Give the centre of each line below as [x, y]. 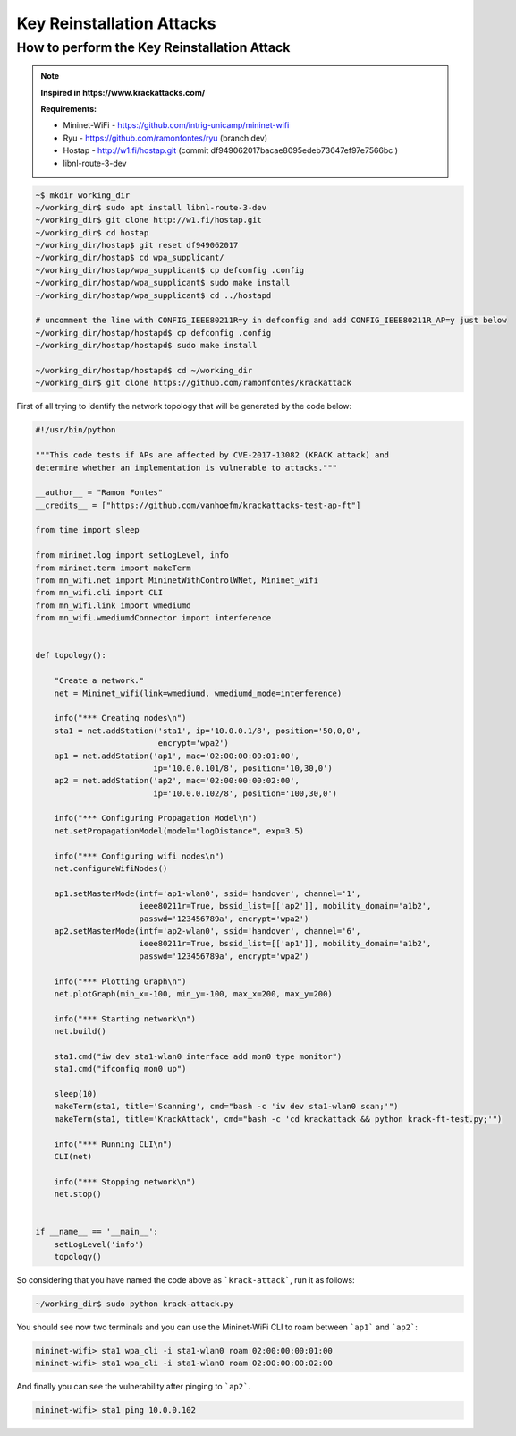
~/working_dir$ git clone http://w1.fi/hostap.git [149, 220]
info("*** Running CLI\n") [114, 1144]
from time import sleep [88, 530]
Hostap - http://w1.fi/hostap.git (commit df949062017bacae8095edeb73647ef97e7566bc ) [230, 150]
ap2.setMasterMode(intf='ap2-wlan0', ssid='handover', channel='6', [207, 931]
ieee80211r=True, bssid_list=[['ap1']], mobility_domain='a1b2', [285, 944]
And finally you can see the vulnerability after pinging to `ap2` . [133, 1387]
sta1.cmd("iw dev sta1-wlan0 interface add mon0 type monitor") [198, 1056]
